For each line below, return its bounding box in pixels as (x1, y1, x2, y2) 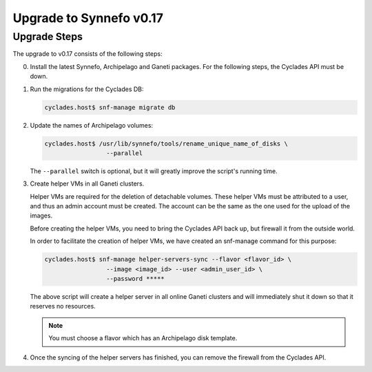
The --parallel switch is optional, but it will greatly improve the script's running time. (30, 166, 278, 175)
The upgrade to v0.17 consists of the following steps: (12, 50, 163, 58)
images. (30, 211, 53, 220)
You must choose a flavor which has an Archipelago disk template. (48, 334, 238, 342)
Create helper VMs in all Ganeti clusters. (30, 179, 145, 188)
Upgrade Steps (12, 30, 83, 43)
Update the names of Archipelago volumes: (30, 121, 154, 129)
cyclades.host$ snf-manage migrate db (44, 104, 176, 111)
